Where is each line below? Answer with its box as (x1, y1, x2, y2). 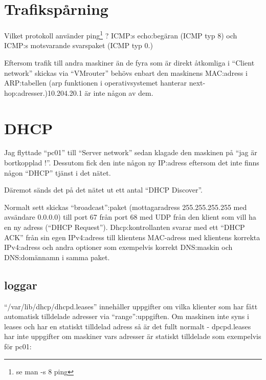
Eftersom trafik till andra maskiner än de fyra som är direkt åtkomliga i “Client (4, 57, 255, 68)
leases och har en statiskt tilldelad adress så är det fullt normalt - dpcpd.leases (4, 321, 251, 331)
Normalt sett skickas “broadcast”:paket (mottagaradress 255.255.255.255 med (4, 201, 247, 212)
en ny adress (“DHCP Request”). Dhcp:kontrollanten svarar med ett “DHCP (4, 222, 245, 233)
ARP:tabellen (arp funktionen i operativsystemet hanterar (4, 77, 187, 88)
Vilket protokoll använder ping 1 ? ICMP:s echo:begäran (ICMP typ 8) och (4, 29, 237, 40)
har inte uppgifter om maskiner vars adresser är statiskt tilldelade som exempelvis (4, 331, 261, 342)
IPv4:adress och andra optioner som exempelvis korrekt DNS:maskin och (4, 242, 233, 252)
